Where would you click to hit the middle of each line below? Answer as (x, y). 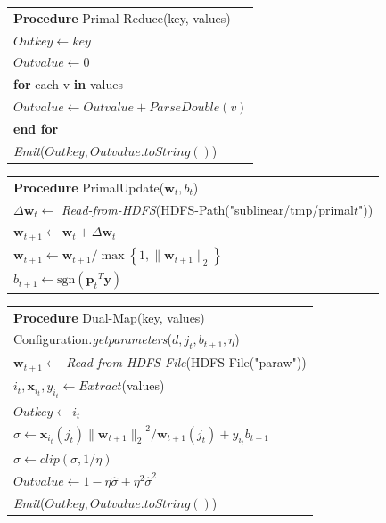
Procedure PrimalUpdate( (89, 187)
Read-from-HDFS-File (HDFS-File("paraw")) (186, 362)
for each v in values (68, 84)
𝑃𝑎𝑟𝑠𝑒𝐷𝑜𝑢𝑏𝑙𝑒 (185, 108)
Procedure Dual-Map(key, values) (109, 317)
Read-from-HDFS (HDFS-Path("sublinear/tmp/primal (208, 209)
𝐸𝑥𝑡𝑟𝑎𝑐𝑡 (100, 387)
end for (36, 128)
